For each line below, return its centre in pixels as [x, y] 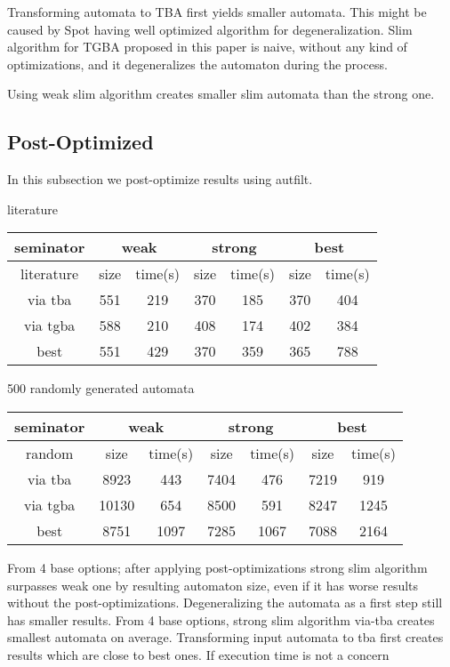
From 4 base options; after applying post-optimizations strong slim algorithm [217, 567]
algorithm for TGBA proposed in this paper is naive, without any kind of [207, 47]
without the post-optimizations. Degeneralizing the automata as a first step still [225, 603]
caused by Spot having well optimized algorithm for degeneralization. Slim [210, 29]
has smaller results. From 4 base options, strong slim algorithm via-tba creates [221, 619]
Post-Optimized [80, 142]
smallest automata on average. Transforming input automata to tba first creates [225, 637]
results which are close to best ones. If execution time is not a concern [198, 654]
